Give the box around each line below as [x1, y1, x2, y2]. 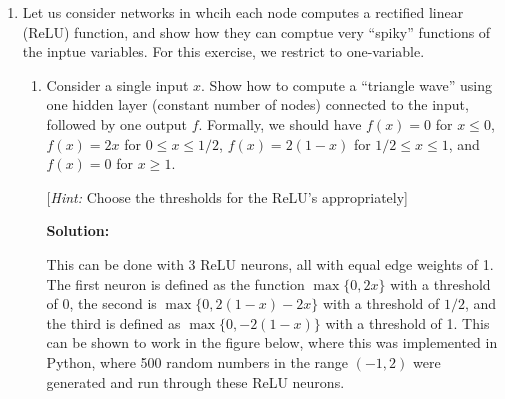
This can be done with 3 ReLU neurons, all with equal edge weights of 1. [46, 253, 494, 274]
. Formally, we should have [198, 113, 362, 134]
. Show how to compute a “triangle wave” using [201, 74, 493, 95]
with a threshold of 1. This [325, 312, 490, 333]
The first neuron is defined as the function [46, 273, 305, 294]
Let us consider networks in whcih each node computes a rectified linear [22, 2, 464, 22]
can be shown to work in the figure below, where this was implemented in [46, 332, 498, 353]
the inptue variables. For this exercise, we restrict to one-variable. [22, 41, 425, 62]
